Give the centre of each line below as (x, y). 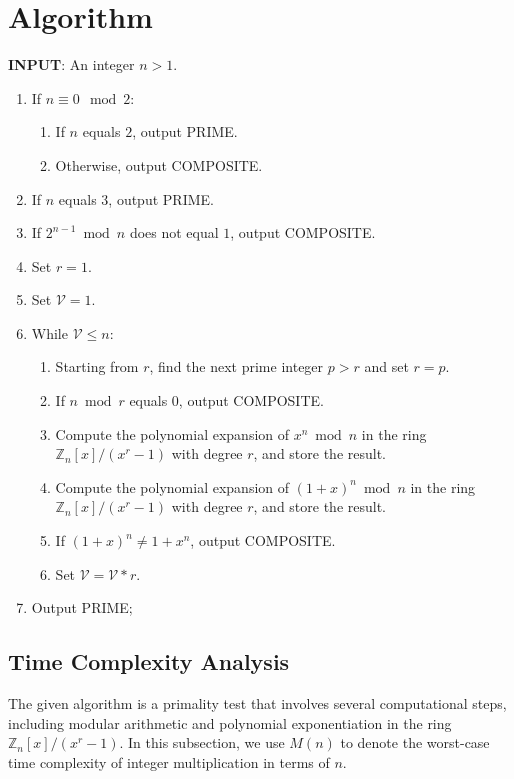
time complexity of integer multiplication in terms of (169, 761)
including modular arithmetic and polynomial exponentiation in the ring (230, 722)
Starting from (97, 366)
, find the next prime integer (236, 366)
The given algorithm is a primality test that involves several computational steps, (257, 703)
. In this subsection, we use (202, 742)
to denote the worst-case (415, 742)
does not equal (174, 232)
